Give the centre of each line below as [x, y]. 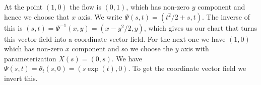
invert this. [21, 78]
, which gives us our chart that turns [201, 27]
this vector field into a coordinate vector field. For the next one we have [115, 38]
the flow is [85, 7]
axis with [195, 49]
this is [13, 27]
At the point [23, 7]
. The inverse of [226, 16]
